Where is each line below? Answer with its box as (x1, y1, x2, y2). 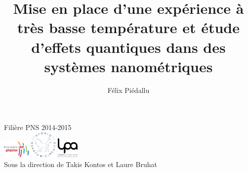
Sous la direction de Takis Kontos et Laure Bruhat (4, 159, 157, 169)
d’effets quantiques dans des (31, 37, 226, 57)
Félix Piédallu (107, 85, 150, 95)
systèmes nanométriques (44, 56, 213, 76)
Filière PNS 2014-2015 (4, 122, 72, 132)
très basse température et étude (17, 17, 240, 38)
